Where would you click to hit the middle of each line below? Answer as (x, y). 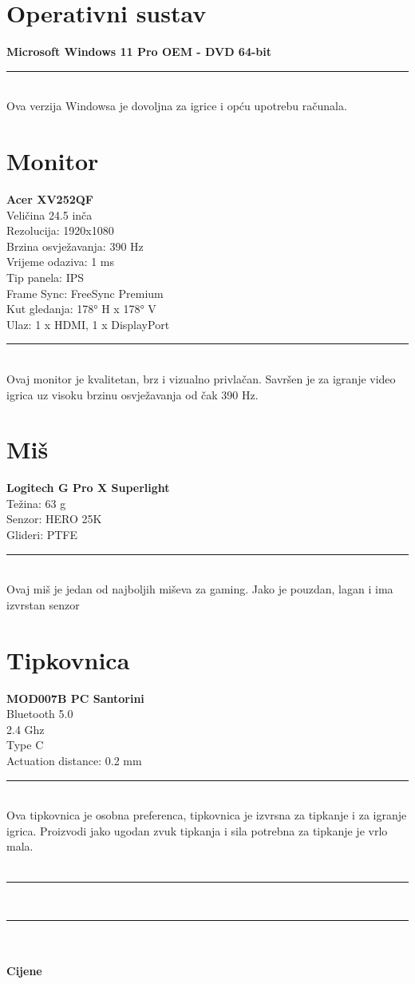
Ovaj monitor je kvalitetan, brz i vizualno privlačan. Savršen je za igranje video (201, 378)
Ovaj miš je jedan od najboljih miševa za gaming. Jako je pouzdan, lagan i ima (200, 589)
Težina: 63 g (36, 503)
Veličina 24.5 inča (49, 214)
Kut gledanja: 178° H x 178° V (81, 309)
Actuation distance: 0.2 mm (74, 760)
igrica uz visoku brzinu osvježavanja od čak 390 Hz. (132, 394)
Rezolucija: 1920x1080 (60, 230)
